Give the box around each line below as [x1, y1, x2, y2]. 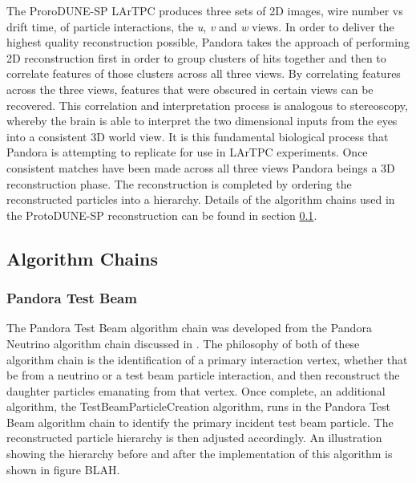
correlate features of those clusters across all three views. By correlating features [6, 65, 401, 82]
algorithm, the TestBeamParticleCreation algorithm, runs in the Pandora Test [6, 398, 391, 415]
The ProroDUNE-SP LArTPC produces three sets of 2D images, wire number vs [6, 2, 403, 18]
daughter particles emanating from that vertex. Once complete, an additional [6, 382, 386, 399]
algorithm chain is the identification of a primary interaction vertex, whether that [6, 351, 408, 367]
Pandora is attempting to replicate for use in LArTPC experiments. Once [6, 144, 368, 160]
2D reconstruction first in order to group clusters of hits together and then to [6, 49, 386, 66]
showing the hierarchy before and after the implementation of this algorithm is [6, 445, 393, 462]
